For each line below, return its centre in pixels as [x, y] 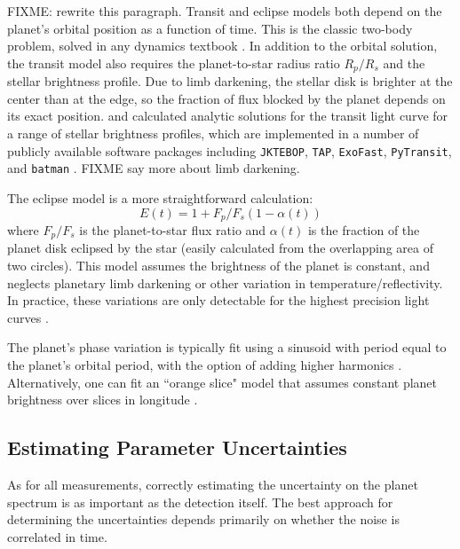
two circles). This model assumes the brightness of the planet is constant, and [218, 266]
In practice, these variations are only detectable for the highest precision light [218, 300]
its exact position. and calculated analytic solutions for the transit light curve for [228, 116]
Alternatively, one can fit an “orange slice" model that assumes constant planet [222, 382]
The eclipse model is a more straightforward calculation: [160, 197]
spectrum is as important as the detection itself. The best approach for [200, 502]
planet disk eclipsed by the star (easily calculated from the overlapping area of [220, 248]
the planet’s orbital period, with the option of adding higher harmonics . [205, 364]
